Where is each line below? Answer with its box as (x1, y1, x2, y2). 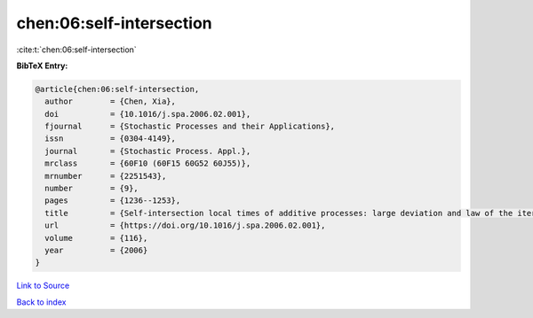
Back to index (16, 297, 67, 307)
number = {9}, (44, 183, 139, 194)
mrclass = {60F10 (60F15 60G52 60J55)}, (44, 159, 251, 168)
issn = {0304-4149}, (44, 134, 177, 143)
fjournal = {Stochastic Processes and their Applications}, (44, 121, 336, 132)
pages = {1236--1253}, (44, 196, 181, 206)
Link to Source (16, 280, 70, 291)
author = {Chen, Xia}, (44, 97, 177, 106)
